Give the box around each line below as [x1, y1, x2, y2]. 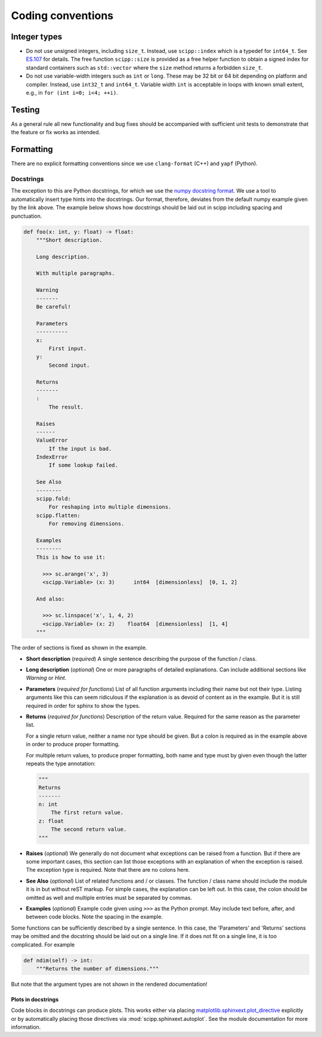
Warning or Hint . [26, 674, 67, 682]
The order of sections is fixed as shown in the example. [11, 644, 147, 651]
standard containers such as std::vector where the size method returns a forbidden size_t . [26, 64, 264, 71]
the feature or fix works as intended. [11, 129, 101, 136]
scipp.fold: [36, 496, 72, 502]
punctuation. [11, 212, 42, 219]
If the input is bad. [48, 445, 112, 452]
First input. [48, 345, 87, 352]
